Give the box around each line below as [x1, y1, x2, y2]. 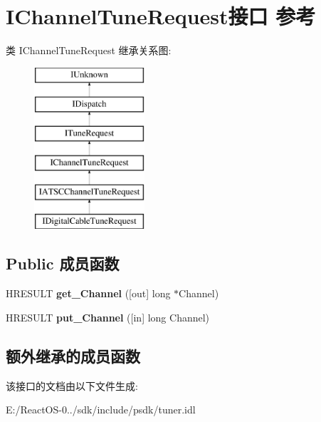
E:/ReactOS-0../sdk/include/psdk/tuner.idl [6, 402, 196, 417]
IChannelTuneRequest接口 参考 [6, 1, 316, 31]
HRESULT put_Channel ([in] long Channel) [6, 309, 210, 324]
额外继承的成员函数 [6, 344, 140, 366]
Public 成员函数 [6, 252, 120, 274]
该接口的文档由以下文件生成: [6, 378, 138, 393]
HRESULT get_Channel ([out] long [6, 286, 171, 301]
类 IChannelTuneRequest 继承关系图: [6, 43, 172, 58]
